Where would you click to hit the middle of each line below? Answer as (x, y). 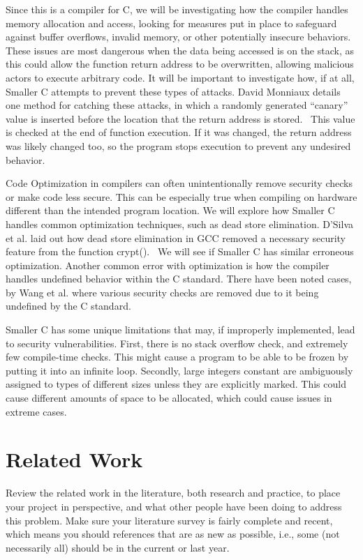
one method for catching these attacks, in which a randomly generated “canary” (177, 105)
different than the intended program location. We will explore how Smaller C (170, 210)
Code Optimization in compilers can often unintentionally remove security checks (179, 183)
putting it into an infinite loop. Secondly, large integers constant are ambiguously (179, 370)
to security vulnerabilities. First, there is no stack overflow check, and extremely (177, 343)
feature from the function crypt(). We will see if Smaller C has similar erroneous (180, 251)
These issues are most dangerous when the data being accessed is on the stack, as (180, 50)
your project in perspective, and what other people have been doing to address (174, 506)
